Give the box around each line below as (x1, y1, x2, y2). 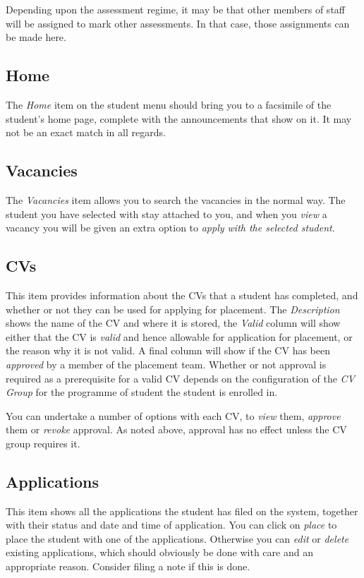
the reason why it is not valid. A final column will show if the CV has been (6, 343, 330, 358)
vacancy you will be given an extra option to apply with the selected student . (6, 220, 335, 235)
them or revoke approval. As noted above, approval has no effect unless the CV (6, 422, 347, 437)
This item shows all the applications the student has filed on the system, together (6, 503, 358, 518)
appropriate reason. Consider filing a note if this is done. (6, 559, 250, 574)
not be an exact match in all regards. (6, 125, 166, 140)
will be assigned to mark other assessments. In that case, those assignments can (6, 16, 350, 30)
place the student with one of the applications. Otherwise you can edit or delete (6, 531, 349, 546)
